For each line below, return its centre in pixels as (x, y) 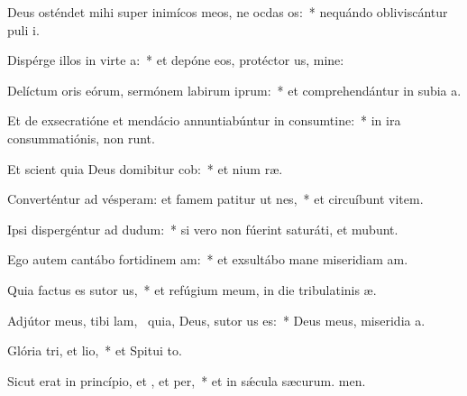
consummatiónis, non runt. (81, 138)
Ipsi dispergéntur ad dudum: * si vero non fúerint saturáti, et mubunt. (203, 229)
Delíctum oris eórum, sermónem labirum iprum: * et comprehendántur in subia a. (234, 90)
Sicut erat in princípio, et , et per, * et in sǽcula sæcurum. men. (187, 380)
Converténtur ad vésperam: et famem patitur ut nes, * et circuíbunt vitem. (215, 199)
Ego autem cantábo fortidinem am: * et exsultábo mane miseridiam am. (208, 259)
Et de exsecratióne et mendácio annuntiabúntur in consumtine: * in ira (204, 120)
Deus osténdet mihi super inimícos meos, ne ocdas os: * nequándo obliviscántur (228, 12)
